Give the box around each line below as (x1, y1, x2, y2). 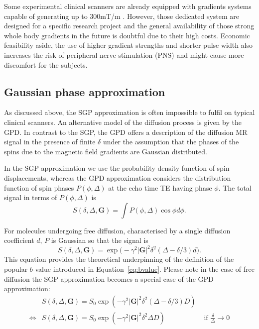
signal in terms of (4, 192, 57, 203)
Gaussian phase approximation (4, 84, 165, 99)
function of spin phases (4, 182, 74, 193)
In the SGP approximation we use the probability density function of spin (4, 163, 230, 173)
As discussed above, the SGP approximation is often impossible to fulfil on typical (4, 107, 255, 117)
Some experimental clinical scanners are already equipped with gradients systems (4, 1, 252, 11)
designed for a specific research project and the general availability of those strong (4, 20, 255, 31)
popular (4, 263, 28, 274)
